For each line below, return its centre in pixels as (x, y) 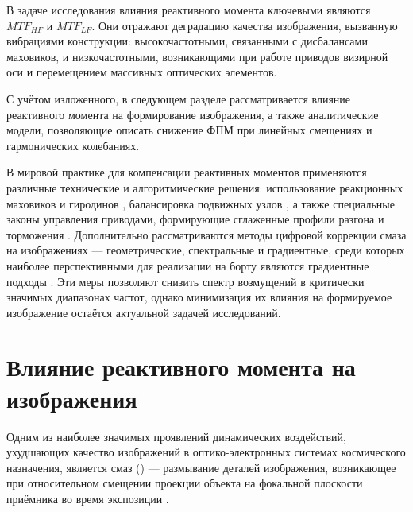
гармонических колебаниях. (73, 145)
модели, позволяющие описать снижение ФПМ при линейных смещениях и (189, 130)
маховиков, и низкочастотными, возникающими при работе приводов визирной (197, 56)
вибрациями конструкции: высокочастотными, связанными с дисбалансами (187, 41)
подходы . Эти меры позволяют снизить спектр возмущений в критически (185, 281)
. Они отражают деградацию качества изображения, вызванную (245, 25)
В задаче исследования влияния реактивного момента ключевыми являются (189, 10)
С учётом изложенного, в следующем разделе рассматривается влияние (179, 98)
